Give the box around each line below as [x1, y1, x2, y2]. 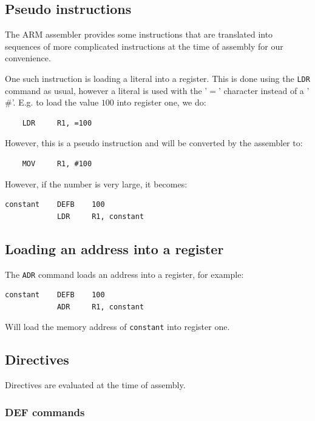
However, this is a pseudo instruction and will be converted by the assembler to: [5, 136, 303, 149]
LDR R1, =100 [22, 118, 92, 127]
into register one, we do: [117, 96, 206, 109]
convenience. [5, 52, 51, 64]
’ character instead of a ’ [218, 84, 310, 96]
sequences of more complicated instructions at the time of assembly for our [5, 39, 283, 52]
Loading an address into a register [5, 239, 224, 258]
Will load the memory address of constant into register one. [5, 320, 230, 333]
